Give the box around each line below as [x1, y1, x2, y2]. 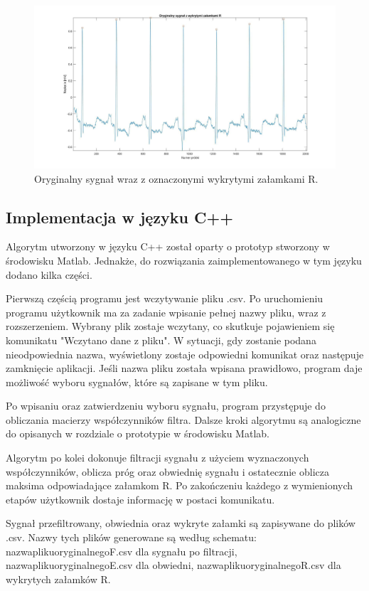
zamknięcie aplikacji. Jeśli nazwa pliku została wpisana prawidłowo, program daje [6, 361, 363, 376]
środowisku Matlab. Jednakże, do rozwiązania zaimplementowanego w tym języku [6, 252, 362, 267]
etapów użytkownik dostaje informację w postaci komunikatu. [6, 491, 275, 506]
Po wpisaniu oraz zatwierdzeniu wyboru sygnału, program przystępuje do [6, 398, 326, 413]
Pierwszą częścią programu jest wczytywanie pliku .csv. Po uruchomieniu [6, 291, 323, 306]
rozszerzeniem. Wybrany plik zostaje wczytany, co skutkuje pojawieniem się [6, 319, 335, 334]
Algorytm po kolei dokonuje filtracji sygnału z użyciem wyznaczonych [6, 450, 309, 465]
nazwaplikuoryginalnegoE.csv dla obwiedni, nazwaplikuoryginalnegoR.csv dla [6, 558, 341, 573]
